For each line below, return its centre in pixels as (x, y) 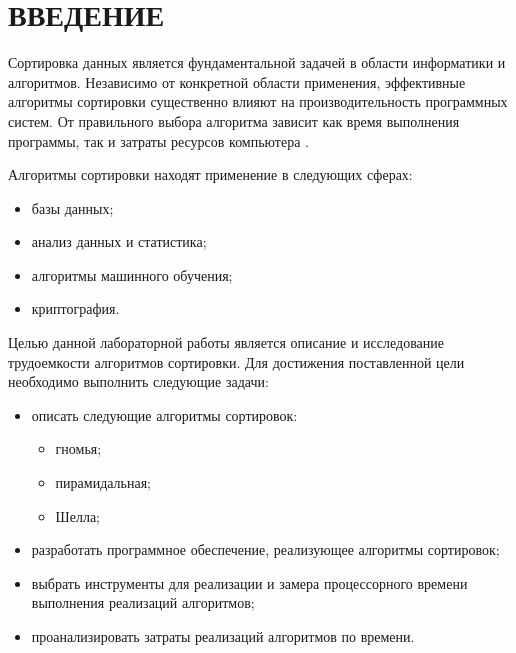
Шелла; (78, 515)
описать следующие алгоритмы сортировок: (164, 414)
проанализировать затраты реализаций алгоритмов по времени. (223, 636)
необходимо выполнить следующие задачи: (138, 381)
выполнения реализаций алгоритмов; (143, 602)
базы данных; (72, 207)
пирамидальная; (103, 482)
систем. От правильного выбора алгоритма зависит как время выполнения (234, 120)
